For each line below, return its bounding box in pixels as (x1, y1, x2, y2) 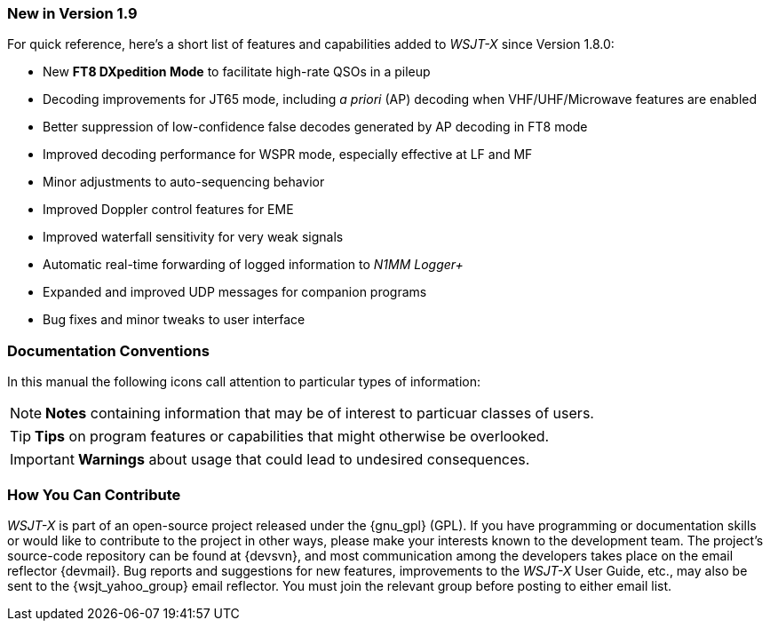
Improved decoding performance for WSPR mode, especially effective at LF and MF (43, 147, 533, 163)
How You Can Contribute (7, 485, 181, 504)
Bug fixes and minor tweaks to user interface (43, 312, 306, 328)
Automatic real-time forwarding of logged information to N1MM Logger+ (43, 257, 464, 273)
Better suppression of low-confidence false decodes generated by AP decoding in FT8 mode (43, 119, 588, 135)
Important (10, 450, 75, 469)
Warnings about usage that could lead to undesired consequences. (77, 450, 530, 469)
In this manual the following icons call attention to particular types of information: (7, 374, 481, 390)
